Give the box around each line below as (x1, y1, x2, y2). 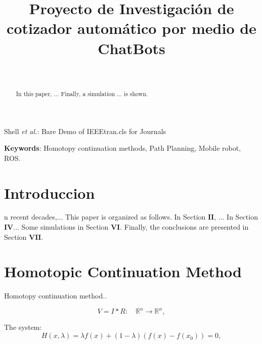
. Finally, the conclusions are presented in (120, 222, 249, 232)
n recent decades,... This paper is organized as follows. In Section (4, 211, 206, 222)
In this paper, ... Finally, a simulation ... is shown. (16, 89, 148, 98)
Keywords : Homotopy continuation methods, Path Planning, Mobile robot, (4, 143, 241, 153)
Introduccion (4, 182, 95, 203)
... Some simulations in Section (13, 222, 109, 232)
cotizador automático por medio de (7, 18, 256, 38)
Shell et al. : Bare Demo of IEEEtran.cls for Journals (4, 125, 166, 136)
